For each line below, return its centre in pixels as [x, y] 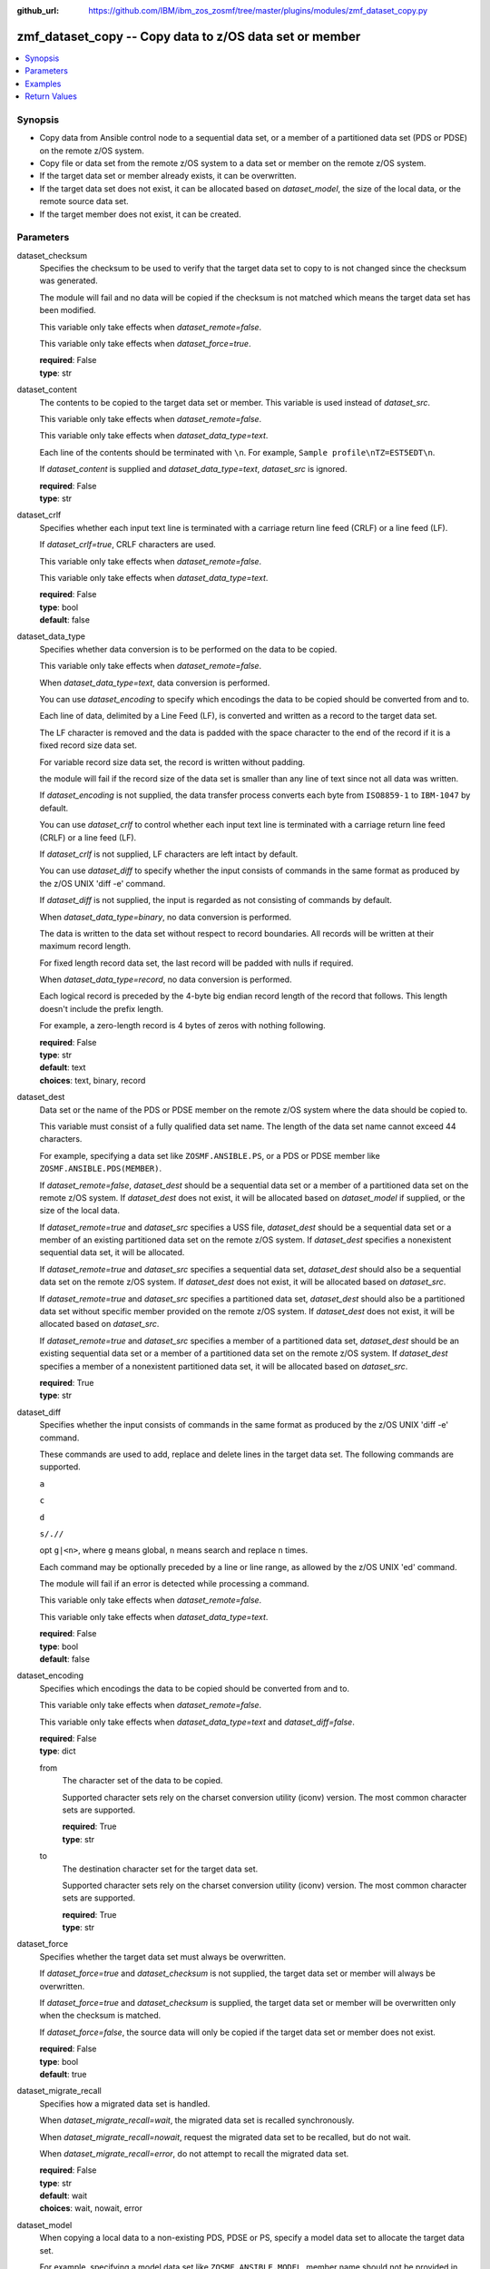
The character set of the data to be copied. [142, 1781]
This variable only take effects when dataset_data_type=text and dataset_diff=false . [197, 1722]
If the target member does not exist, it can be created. [140, 214]
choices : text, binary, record [93, 1080]
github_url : [38, 10]
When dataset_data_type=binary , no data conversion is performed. [166, 917]
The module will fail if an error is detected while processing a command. [174, 1584]
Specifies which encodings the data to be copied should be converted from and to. [194, 1688]
